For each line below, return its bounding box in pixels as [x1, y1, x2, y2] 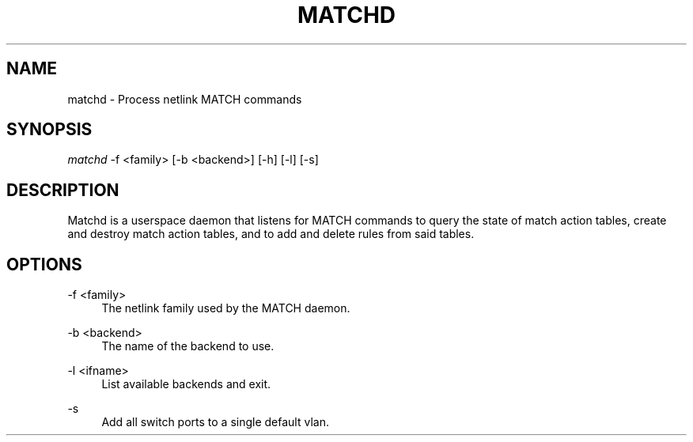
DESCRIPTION [6, 179, 119, 200]
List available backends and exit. [101, 377, 271, 391]
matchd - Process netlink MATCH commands [67, 92, 302, 106]
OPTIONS [6, 254, 82, 274]
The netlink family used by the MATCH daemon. [101, 301, 350, 315]
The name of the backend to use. [101, 339, 275, 353]
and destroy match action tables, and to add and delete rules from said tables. [67, 227, 475, 241]
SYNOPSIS [6, 119, 93, 140]
